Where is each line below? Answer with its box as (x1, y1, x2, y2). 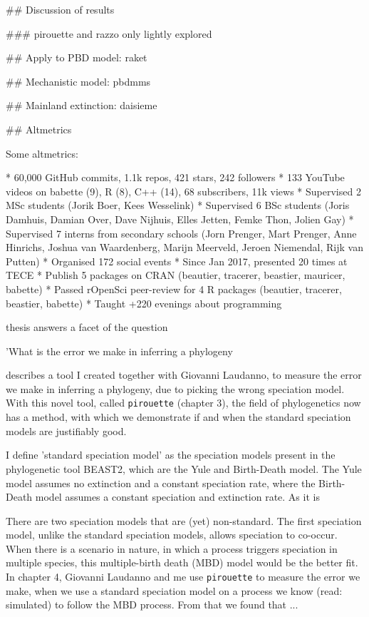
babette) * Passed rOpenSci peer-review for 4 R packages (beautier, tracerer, (6, 281, 342, 296)
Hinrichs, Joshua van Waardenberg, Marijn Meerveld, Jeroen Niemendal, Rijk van (6, 240, 363, 255)
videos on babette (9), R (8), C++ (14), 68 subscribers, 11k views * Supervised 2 (6, 183, 361, 198)
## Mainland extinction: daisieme (6, 98, 157, 113)
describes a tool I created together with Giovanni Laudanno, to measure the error (6, 367, 362, 382)
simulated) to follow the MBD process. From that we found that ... (6, 597, 298, 612)
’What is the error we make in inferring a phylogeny (6, 343, 233, 358)
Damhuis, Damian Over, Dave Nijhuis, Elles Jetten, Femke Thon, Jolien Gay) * (6, 211, 354, 226)
